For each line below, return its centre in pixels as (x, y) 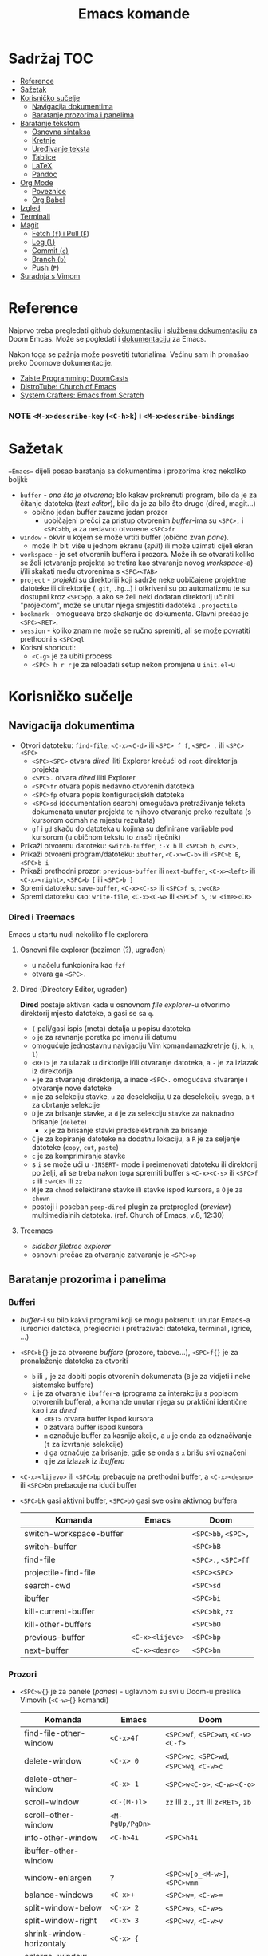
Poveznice (49, 191)
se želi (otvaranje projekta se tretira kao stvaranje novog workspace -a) (136, 563)
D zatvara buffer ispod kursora (93, 1427)
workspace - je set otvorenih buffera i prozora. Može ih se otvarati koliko (137, 554)
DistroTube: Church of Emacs (68, 386)
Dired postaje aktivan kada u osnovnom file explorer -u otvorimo (125, 1005)
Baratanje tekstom (50, 123)
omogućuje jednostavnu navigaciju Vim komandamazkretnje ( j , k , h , (143, 1045)
